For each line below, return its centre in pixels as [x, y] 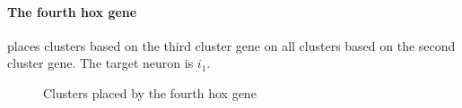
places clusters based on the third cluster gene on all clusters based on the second [231, 45]
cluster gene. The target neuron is [100, 63]
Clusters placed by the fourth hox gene [150, 92]
